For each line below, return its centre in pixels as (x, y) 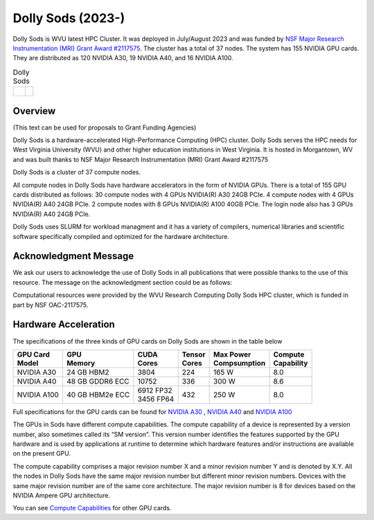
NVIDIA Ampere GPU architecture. (62, 496)
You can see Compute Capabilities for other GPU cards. (92, 508)
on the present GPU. (42, 454)
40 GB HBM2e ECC (98, 395)
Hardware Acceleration (64, 324)
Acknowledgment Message (73, 256)
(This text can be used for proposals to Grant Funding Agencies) (105, 127)
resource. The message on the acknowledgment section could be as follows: (123, 282)
